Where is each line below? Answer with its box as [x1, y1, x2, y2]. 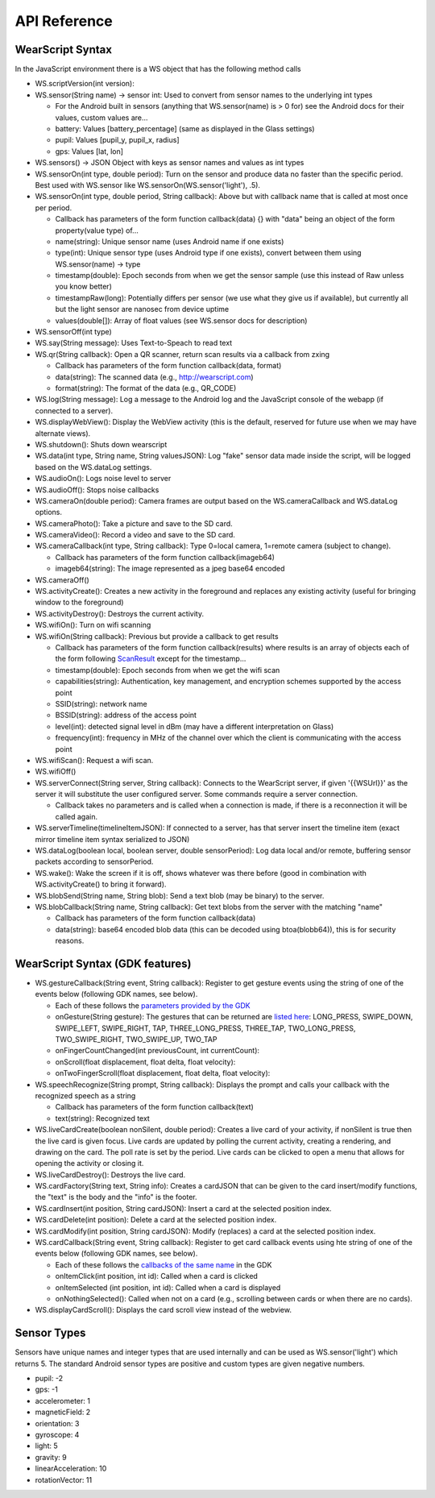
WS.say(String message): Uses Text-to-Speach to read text [35, 338, 233, 348]
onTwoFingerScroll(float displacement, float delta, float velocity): [55, 1069, 271, 1078]
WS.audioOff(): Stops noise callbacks [35, 484, 159, 495]
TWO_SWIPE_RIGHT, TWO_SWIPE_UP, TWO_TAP [55, 1035, 217, 1044]
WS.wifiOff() [35, 766, 77, 777]
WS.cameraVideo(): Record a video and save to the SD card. [35, 530, 235, 540]
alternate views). [35, 428, 91, 438]
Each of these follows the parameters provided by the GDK [55, 1000, 251, 1010]
